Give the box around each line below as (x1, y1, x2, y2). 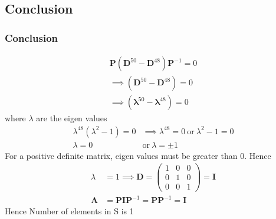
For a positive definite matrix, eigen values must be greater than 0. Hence (5, 149, 271, 161)
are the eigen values (36, 112, 107, 124)
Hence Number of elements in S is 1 (5, 205, 134, 217)
